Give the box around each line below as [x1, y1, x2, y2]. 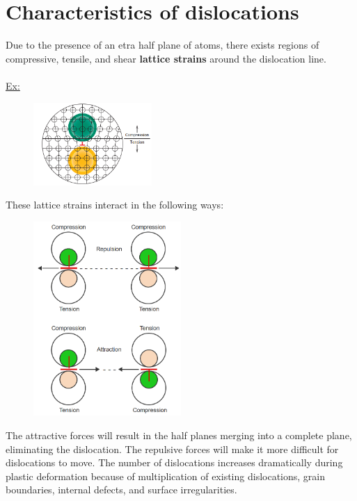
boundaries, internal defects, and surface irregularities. [6, 482, 237, 497]
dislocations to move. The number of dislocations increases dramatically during [6, 455, 343, 470]
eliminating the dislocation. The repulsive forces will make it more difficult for [6, 441, 339, 456]
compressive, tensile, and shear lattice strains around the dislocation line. [6, 51, 326, 65]
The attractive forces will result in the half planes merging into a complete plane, [6, 428, 352, 442]
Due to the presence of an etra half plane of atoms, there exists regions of [6, 38, 319, 52]
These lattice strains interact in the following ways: [6, 197, 224, 212]
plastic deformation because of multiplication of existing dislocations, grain [6, 468, 326, 483]
